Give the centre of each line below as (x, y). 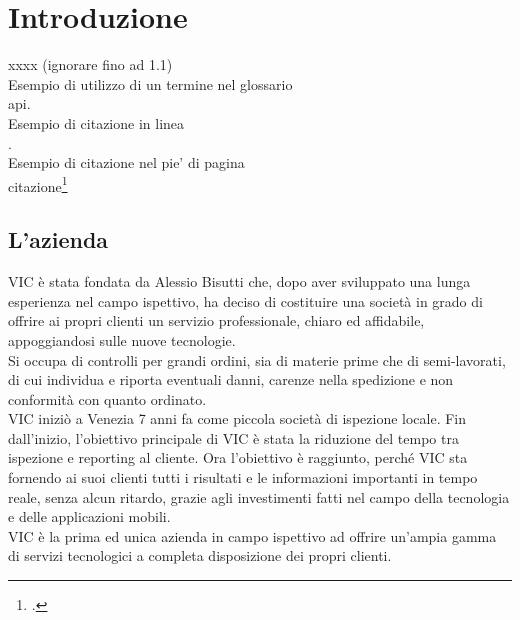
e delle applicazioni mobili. (89, 516)
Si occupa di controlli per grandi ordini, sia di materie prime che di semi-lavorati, (257, 359)
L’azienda (58, 239)
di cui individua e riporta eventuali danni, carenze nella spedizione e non (231, 379)
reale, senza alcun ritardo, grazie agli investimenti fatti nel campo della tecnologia (259, 496)
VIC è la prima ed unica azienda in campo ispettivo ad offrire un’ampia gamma (252, 535)
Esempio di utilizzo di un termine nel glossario (150, 83)
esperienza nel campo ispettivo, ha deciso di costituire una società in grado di (245, 300)
